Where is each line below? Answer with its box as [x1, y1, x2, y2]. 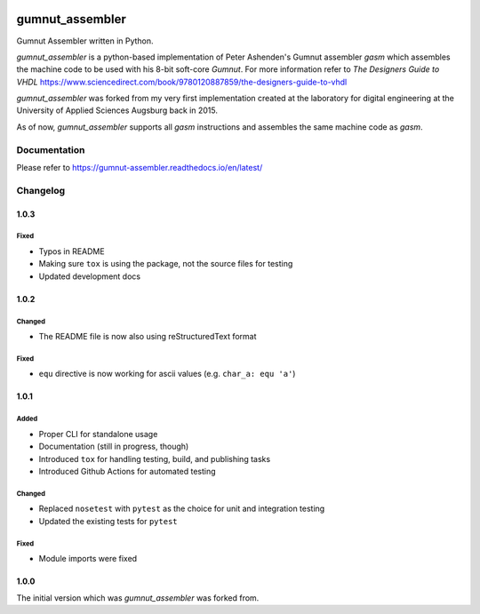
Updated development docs [38, 271, 141, 282]
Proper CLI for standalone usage [38, 428, 158, 439]
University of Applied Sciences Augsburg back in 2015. [16, 105, 218, 116]
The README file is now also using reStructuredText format [38, 331, 257, 342]
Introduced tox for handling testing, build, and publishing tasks [38, 453, 271, 464]
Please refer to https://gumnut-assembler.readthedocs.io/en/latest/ [16, 163, 263, 172]
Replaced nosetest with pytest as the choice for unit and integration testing [38, 503, 325, 514]
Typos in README [38, 245, 106, 257]
